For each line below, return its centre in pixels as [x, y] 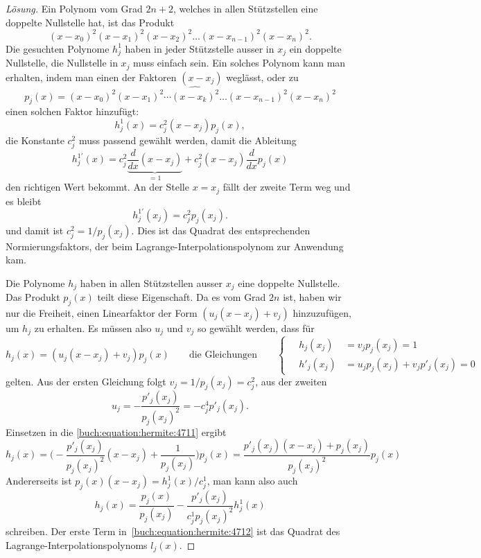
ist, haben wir [312, 297]
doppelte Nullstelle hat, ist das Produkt [90, 22]
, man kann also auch [252, 481]
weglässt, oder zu [262, 77]
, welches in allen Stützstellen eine [245, 8]
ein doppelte [315, 48]
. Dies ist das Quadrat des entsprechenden [221, 230]
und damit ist [35, 230]
